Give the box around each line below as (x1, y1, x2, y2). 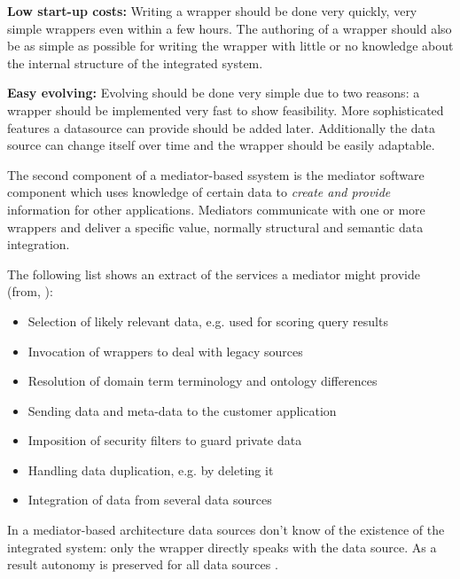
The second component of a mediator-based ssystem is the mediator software (7, 165, 425, 184)
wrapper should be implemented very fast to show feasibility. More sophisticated (7, 100, 444, 119)
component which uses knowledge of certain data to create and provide (7, 183, 391, 201)
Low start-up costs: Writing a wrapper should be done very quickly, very (7, 2, 417, 20)
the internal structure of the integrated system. (7, 53, 263, 72)
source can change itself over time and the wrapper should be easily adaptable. (7, 136, 435, 154)
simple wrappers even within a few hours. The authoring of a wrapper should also (7, 19, 452, 37)
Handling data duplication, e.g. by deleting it (27, 460, 274, 479)
